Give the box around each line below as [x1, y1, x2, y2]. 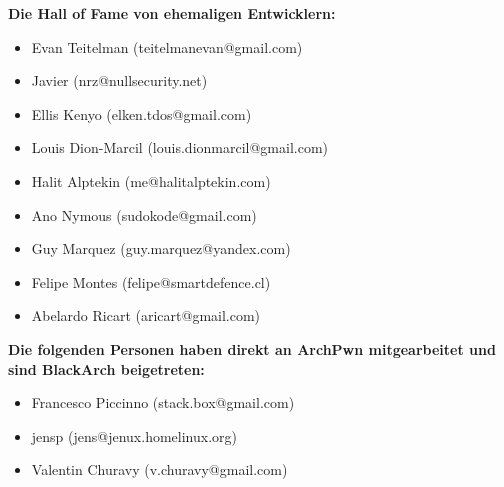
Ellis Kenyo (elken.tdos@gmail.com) [31, 103, 252, 124]
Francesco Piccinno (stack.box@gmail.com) [31, 392, 295, 413]
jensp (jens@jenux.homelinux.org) [31, 425, 237, 446]
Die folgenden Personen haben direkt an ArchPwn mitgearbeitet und [8, 338, 496, 359]
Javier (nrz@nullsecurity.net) [31, 70, 208, 91]
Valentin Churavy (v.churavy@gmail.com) [31, 459, 288, 480]
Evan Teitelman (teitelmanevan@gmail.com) [31, 36, 303, 57]
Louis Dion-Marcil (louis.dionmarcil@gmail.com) [31, 137, 329, 158]
